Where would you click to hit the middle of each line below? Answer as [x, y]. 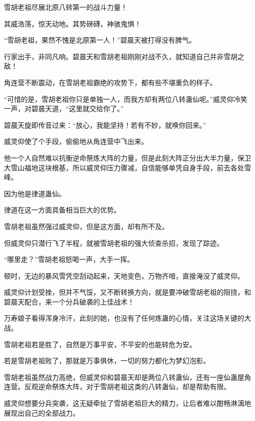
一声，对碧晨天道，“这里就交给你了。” [64, 108]
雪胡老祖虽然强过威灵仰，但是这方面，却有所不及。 [86, 226]
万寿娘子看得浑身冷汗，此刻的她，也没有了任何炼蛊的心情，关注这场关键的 [124, 318]
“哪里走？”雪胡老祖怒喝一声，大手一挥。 [69, 259]
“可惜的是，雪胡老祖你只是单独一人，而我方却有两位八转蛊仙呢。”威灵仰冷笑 [126, 99]
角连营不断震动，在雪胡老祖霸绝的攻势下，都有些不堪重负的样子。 [110, 82]
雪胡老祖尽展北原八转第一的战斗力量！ [66, 7]
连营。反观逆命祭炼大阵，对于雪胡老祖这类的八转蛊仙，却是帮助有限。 [117, 386]
